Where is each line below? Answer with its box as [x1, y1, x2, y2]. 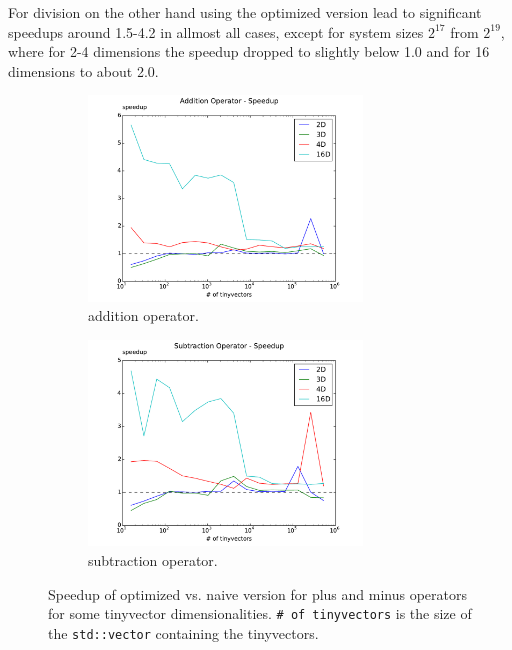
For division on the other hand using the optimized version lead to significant [8, 2, 482, 22]
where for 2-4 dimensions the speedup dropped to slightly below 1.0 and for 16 [8, 41, 490, 62]
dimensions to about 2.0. [8, 60, 159, 81]
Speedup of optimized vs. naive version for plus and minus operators [48, 583, 468, 604]
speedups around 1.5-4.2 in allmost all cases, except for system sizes [8, 21, 424, 42]
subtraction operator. [88, 549, 218, 570]
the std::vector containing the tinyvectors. [48, 622, 319, 643]
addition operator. [88, 305, 199, 326]
